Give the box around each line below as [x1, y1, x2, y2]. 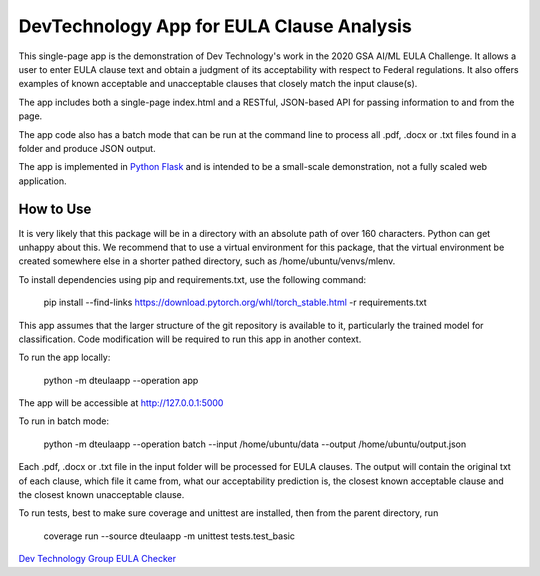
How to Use [18, 201, 92, 218]
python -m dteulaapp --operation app [43, 374, 199, 386]
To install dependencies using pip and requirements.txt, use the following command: [18, 273, 367, 285]
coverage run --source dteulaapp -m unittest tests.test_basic [43, 530, 295, 542]
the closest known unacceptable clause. [18, 489, 185, 501]
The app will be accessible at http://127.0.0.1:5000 [18, 397, 224, 409]
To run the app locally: [18, 351, 111, 364]
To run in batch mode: [18, 415, 110, 427]
